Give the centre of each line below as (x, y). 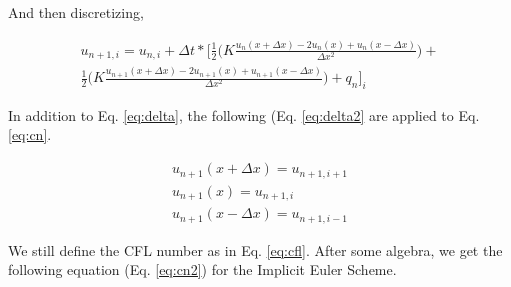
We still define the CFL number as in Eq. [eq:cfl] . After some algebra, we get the (255, 249)
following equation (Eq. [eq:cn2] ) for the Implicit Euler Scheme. (202, 269)
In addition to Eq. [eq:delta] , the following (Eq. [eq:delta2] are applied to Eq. (244, 114)
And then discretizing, (76, 12)
